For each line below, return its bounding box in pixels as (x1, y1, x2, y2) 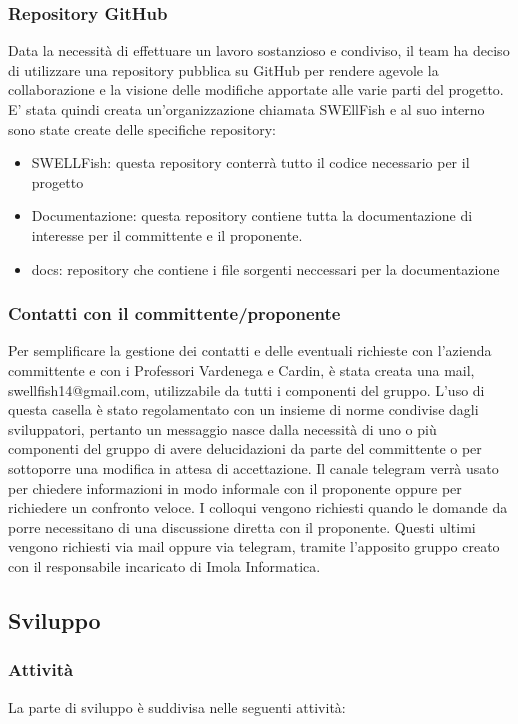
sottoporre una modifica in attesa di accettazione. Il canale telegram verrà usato (8, 457, 499, 478)
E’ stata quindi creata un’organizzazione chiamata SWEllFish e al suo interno (8, 99, 485, 119)
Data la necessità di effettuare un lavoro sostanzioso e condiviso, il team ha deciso (8, 40, 510, 61)
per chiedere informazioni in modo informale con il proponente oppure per (8, 477, 462, 498)
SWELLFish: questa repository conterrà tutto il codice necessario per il (31, 152, 470, 173)
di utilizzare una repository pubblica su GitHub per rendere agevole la (8, 59, 439, 80)
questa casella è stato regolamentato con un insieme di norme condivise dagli (8, 399, 479, 420)
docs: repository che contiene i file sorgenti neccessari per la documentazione (31, 258, 500, 279)
